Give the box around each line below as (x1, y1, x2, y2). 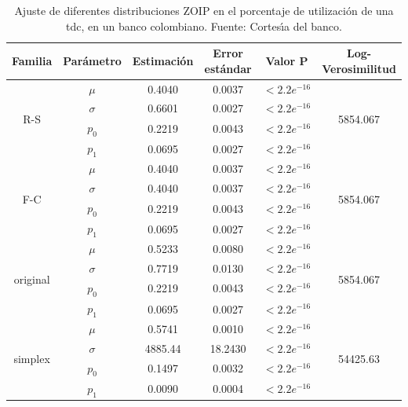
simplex (13, 350, 50, 367)
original (13, 270, 50, 287)
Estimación (132, 52, 194, 68)
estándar (204, 60, 252, 76)
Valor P (265, 52, 308, 68)
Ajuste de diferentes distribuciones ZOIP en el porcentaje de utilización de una (14, 2, 394, 18)
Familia (12, 52, 53, 68)
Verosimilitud (322, 60, 396, 76)
